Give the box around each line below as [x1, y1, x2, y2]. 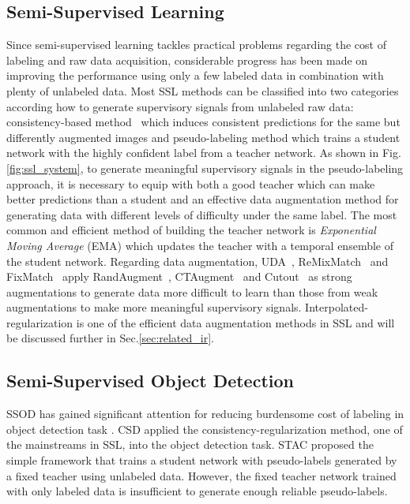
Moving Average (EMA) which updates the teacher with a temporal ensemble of [6, 237, 393, 253]
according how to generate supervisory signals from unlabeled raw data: [6, 98, 354, 114]
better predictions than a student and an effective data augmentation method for [6, 191, 399, 207]
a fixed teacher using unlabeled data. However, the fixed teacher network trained [6, 467, 397, 483]
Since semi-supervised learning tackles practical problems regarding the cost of [6, 36, 386, 53]
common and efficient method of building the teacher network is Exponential [6, 222, 376, 238]
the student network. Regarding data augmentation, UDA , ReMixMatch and [6, 252, 389, 269]
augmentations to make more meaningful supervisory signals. [6, 299, 302, 315]
